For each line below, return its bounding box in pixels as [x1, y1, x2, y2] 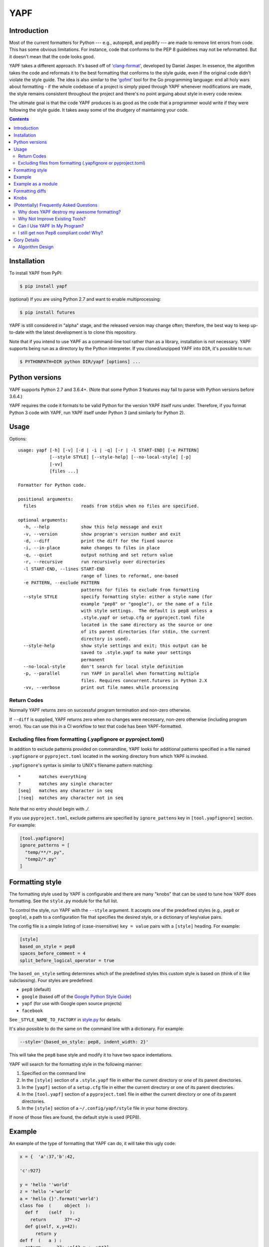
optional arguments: [18, 517, 68, 523]
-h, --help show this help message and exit [23, 524, 163, 530]
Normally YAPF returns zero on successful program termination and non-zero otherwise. [9, 707, 191, 713]
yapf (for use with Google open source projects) [21, 1001, 122, 1007]
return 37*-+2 [30, 1217, 81, 1222]
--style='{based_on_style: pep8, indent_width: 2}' [19, 1039, 149, 1045]
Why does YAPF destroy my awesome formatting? [18, 209, 121, 215]
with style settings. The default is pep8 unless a [81, 608, 213, 614]
